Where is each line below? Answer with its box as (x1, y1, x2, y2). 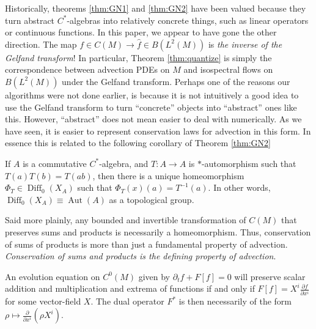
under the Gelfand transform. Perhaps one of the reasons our (62, 75, 290, 87)
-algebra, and (99, 157, 149, 169)
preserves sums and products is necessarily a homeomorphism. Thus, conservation (5, 225, 311, 238)
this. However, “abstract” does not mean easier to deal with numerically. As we (5, 113, 302, 125)
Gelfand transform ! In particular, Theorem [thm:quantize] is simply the (5, 51, 272, 64)
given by (138, 270, 171, 283)
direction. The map (5, 37, 77, 50)
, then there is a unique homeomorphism (92, 169, 244, 182)
